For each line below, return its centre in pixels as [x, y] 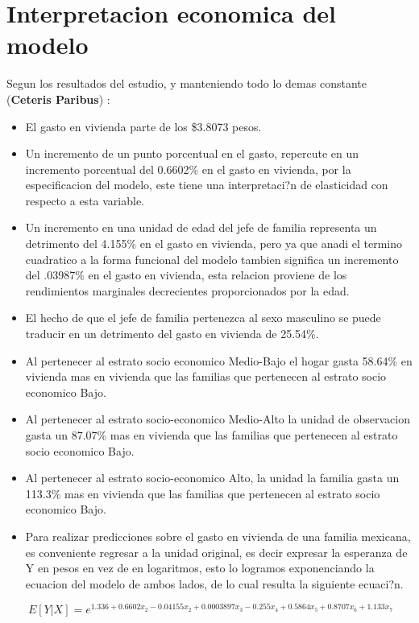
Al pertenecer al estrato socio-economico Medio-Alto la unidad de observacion [218, 419]
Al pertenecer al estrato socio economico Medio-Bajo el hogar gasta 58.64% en [219, 360]
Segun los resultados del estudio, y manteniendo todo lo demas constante [187, 83]
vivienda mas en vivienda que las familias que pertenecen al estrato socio [206, 376]
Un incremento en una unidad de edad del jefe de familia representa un [201, 227]
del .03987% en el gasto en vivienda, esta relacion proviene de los [186, 275]
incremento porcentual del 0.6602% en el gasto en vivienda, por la [188, 169]
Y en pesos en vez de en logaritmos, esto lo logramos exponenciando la [200, 568]
